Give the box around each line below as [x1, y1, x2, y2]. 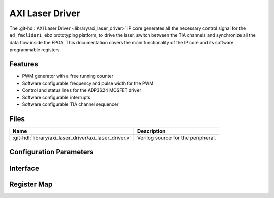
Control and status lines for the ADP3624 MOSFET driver [22, 87, 142, 93]
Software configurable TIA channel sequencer [22, 101, 119, 107]
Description [136, 128, 166, 135]
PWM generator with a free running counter [22, 73, 114, 79]
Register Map [9, 180, 53, 188]
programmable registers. [9, 46, 61, 53]
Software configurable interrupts [22, 94, 91, 100]
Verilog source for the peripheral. [136, 134, 216, 141]
